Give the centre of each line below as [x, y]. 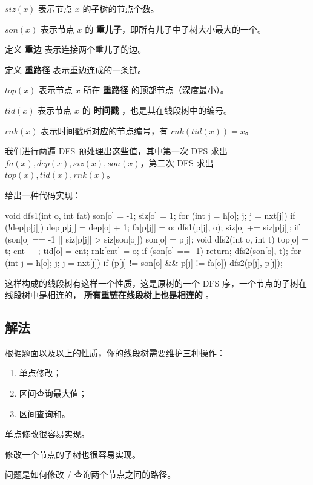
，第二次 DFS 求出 [177, 162]
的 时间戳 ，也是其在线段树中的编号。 [157, 110]
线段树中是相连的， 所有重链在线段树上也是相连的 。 [110, 295]
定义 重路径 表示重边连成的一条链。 [76, 69]
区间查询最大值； [53, 393]
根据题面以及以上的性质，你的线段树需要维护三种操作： [115, 352]
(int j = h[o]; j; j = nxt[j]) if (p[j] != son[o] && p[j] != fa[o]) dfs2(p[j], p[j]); [144, 262]
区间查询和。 [44, 413]
